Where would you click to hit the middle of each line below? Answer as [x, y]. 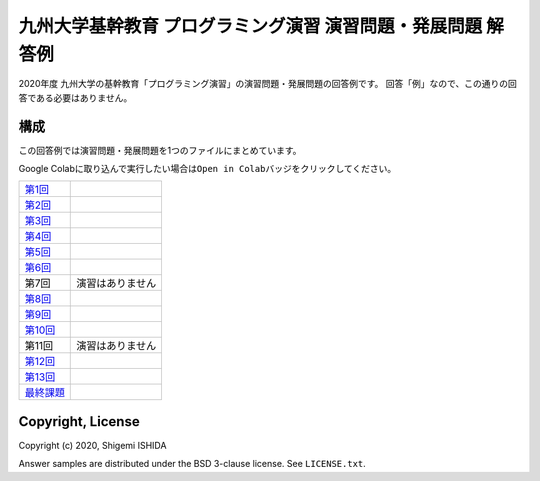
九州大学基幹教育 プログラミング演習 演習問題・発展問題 [250, 26]
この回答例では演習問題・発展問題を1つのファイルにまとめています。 [160, 150]
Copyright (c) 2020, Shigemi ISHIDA [92, 445]
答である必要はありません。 [75, 97]
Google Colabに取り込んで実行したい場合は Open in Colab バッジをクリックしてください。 [207, 169]
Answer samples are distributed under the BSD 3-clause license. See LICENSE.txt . [192, 464]
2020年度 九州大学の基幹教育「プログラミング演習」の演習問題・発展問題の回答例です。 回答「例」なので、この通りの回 [267, 84]
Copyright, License [79, 421]
